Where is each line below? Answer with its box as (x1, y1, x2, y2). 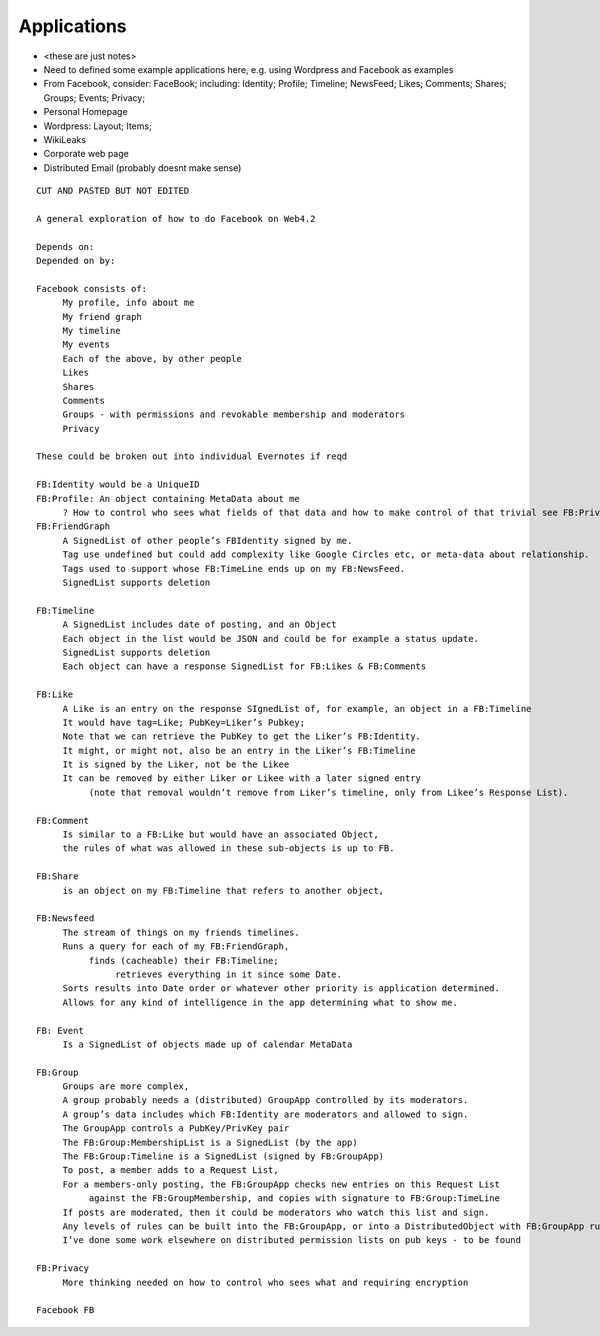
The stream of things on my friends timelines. (62, 926, 300, 938)
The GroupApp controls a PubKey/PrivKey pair (62, 1123, 290, 1134)
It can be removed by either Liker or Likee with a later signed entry (62, 773, 422, 784)
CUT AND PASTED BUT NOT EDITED (36, 185, 190, 197)
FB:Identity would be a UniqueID (36, 479, 200, 490)
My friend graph (62, 311, 142, 322)
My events (62, 339, 111, 350)
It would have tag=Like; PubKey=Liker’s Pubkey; (62, 716, 305, 728)
